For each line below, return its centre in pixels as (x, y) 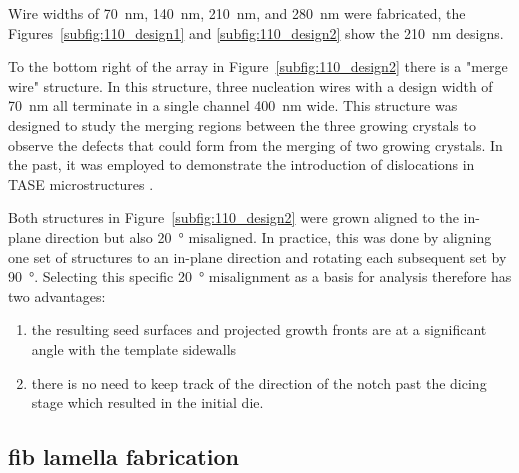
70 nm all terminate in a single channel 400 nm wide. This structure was (233, 105)
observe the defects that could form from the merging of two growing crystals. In (255, 144)
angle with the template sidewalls (134, 348)
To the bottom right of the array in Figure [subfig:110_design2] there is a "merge (258, 66)
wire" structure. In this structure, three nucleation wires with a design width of (250, 85)
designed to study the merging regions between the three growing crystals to (242, 124)
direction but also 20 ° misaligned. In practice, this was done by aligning (268, 236)
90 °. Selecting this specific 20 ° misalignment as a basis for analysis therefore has (260, 276)
